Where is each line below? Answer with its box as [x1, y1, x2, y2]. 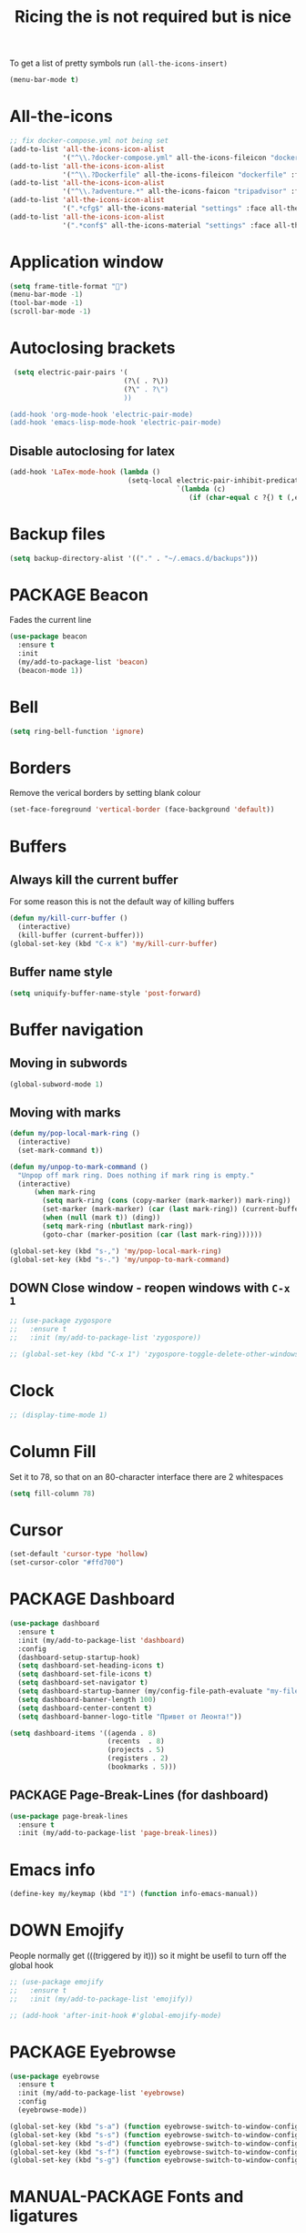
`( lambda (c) [176, 484, 226, 494]
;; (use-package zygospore [9, 1316, 112, 1326]
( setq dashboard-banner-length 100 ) [17, 1695, 157, 1704]
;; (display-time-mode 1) [9, 1410, 107, 1420]
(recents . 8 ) [107, 1737, 166, 1746]
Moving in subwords [9, 1055, 127, 1071]
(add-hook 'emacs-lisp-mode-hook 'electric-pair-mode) [9, 418, 222, 427]
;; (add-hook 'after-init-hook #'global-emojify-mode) [9, 2011, 222, 2020]
